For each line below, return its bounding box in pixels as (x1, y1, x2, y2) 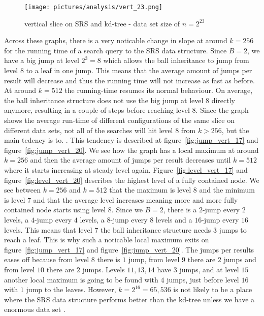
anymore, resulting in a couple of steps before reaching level (4, 105, 190, 115)
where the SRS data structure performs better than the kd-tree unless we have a (4, 294, 255, 304)
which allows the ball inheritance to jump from (103, 55, 249, 66)
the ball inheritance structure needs (100, 224, 211, 235)
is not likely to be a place (173, 284, 252, 295)
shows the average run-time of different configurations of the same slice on (4, 115, 235, 125)
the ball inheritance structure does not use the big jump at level (4, 94, 204, 105)
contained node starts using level (4, 204, 106, 215)
